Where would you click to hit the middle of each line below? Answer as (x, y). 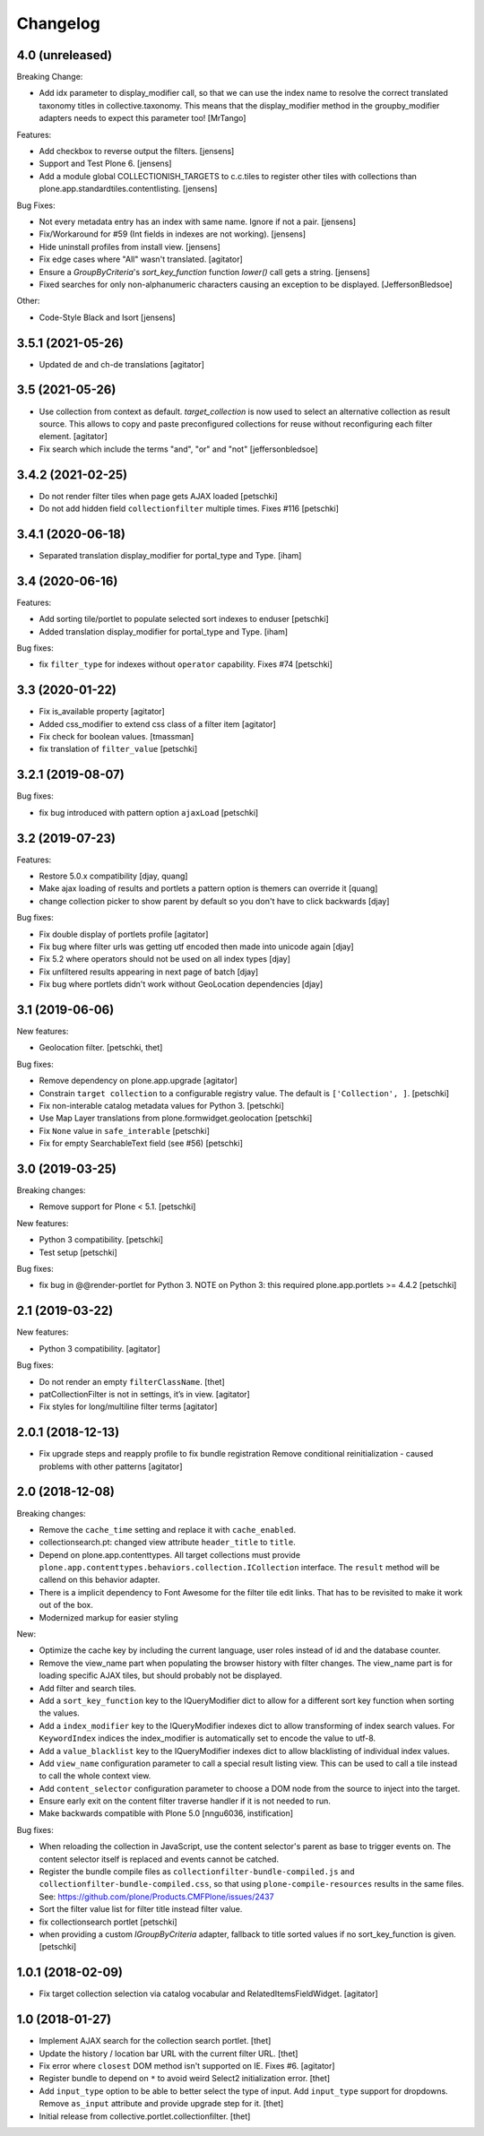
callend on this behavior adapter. (99, 1580)
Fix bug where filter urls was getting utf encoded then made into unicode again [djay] (196, 947)
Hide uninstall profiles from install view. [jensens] (130, 246)
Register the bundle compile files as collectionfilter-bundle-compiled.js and (197, 1872)
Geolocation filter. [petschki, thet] (101, 1048)
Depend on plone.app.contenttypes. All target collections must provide (169, 1554)
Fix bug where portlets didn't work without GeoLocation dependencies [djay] (181, 984)
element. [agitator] (73, 437)
